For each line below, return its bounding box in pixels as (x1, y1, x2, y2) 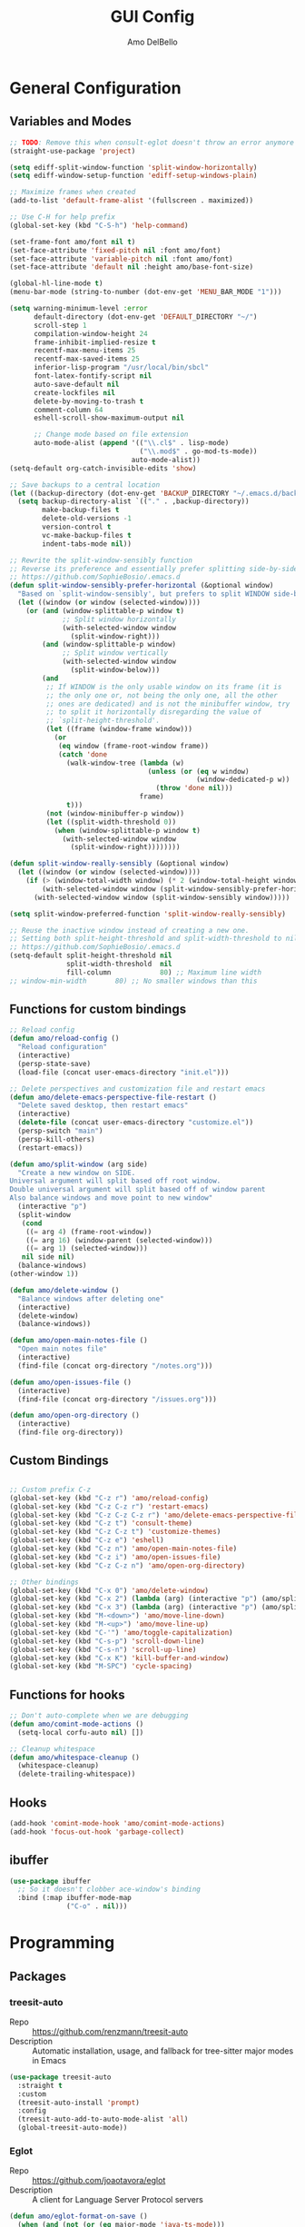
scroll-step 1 (33, 321, 88, 330)
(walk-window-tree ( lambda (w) (66, 758, 184, 767)
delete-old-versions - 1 (42, 514, 132, 523)
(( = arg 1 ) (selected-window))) (25, 1244, 148, 1253)
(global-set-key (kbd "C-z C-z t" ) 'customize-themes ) (9, 1528, 221, 1537)
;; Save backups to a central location (9, 480, 161, 490)
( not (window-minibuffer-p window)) (45, 808, 184, 818)
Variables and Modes (9, 114, 132, 129)
